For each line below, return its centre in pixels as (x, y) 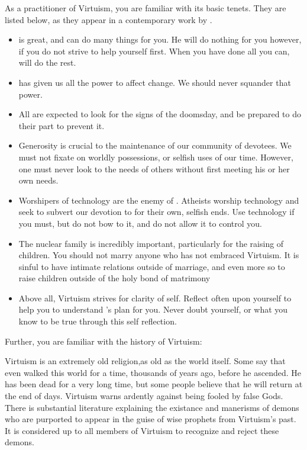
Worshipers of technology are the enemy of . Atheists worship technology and (159, 200)
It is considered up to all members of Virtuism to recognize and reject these (142, 430)
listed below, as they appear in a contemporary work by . (109, 19)
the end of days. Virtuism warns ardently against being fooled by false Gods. (144, 396)
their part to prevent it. (62, 125)
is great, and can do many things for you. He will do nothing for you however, (160, 39)
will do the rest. (47, 62)
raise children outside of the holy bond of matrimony (114, 278)
